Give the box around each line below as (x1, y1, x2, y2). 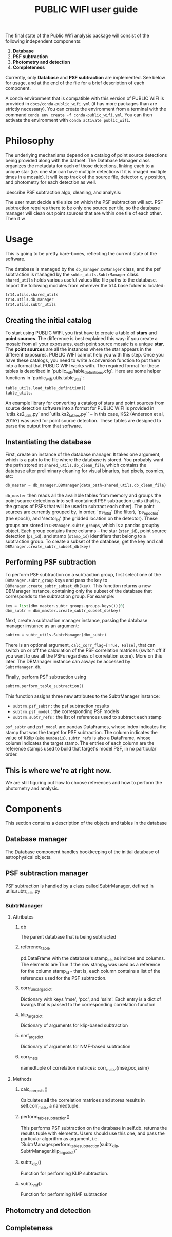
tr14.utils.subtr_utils (5, 302, 56, 307)
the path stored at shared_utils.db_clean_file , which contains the (5, 462, 147, 468)
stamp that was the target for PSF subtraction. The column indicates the (5, 729, 158, 736)
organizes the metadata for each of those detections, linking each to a (5, 163, 154, 169)
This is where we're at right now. (5, 766, 112, 775)
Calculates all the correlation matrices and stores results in (20, 1097, 145, 1103)
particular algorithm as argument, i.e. (20, 1136, 99, 1142)
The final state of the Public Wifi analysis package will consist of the (5, 32, 150, 39)
